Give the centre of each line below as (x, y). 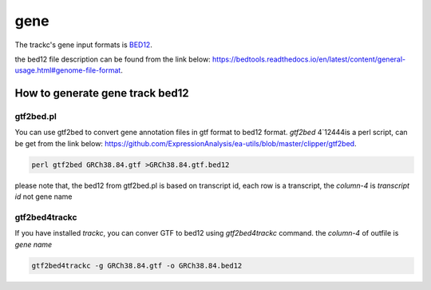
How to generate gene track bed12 (102, 93)
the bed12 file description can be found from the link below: (113, 59)
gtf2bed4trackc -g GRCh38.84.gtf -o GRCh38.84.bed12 (137, 265)
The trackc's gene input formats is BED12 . (84, 45)
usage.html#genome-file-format (68, 70)
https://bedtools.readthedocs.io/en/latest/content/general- (309, 59)
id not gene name (43, 197)
